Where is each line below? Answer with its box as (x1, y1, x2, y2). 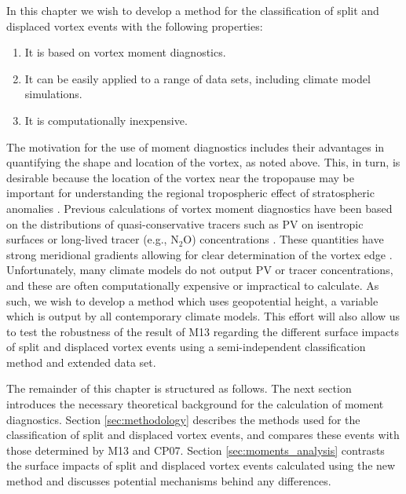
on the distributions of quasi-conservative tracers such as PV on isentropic (6, 215, 364, 232)
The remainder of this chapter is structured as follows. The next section (6, 380, 352, 397)
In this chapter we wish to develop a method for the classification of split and (6, 2, 379, 18)
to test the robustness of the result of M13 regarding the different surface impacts (6, 323, 400, 339)
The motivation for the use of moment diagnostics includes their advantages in (6, 138, 385, 155)
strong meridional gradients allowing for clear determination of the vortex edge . (6, 246, 393, 262)
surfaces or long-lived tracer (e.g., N (6, 231, 179, 247)
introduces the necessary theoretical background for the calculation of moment (6, 396, 384, 412)
